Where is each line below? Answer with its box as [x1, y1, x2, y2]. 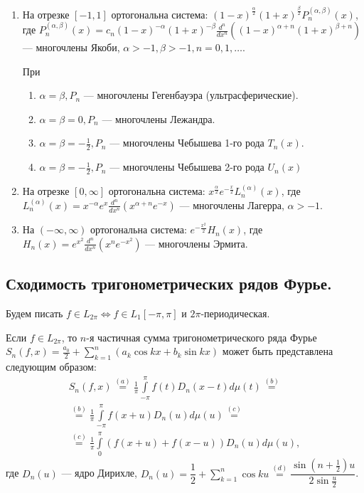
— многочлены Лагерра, [179, 197, 284, 212]
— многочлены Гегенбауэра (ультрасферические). [83, 88, 299, 102]
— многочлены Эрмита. [145, 235, 248, 250]
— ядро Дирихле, [61, 465, 137, 480]
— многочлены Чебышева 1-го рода [109, 135, 264, 150]
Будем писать [6, 306, 63, 320]
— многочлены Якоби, [22, 40, 120, 55]
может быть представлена [222, 344, 333, 359]
